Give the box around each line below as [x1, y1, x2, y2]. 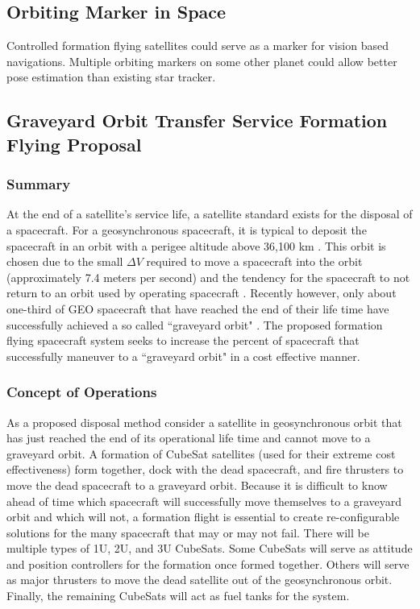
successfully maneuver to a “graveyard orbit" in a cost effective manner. [6, 347, 360, 364]
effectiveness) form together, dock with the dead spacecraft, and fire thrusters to [6, 461, 404, 478]
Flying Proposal [6, 131, 142, 156]
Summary [6, 174, 71, 194]
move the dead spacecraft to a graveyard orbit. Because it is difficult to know [6, 476, 388, 493]
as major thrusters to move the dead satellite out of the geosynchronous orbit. [6, 571, 393, 588]
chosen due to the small [6, 253, 123, 270]
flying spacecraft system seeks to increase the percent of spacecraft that [6, 332, 360, 349]
